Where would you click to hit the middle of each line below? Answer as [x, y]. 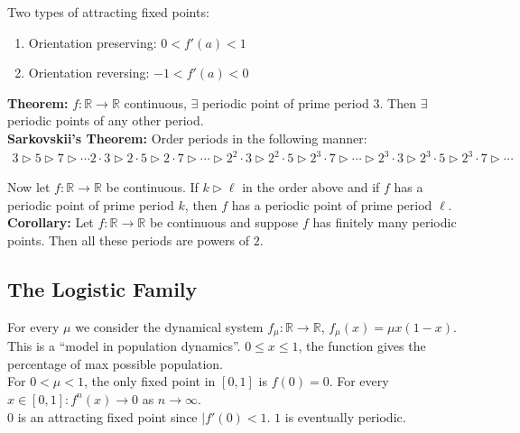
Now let [29, 187]
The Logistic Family [102, 288]
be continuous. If [152, 187]
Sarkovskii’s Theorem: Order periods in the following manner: [187, 138]
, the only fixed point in [149, 381]
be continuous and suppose [224, 222]
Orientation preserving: [93, 42]
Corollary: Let [51, 222]
